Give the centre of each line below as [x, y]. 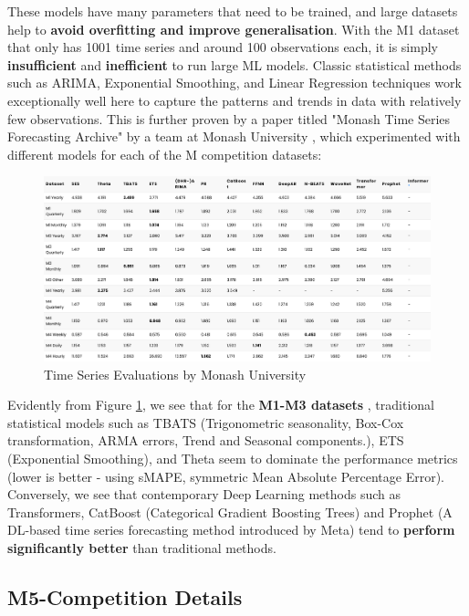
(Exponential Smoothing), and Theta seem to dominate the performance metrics [233, 458]
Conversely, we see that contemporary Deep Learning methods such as [204, 494]
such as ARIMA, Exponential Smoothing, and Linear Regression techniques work [234, 83]
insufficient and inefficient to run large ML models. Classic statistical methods [234, 64]
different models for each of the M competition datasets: [165, 154]
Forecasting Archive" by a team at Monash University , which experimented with [234, 136]
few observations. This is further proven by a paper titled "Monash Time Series [229, 118]
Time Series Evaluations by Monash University [175, 374]
